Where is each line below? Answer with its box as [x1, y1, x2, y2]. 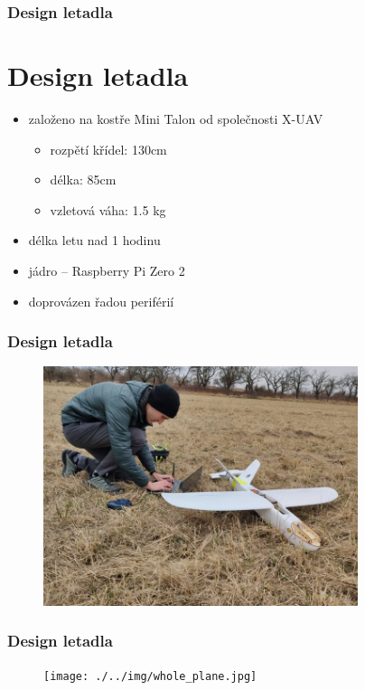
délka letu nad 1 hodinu [28, 231, 161, 250]
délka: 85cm [50, 170, 117, 189]
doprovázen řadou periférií [28, 291, 174, 310]
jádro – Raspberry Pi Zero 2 [28, 260, 185, 279]
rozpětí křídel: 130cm [50, 139, 167, 158]
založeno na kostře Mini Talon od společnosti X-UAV [28, 109, 323, 128]
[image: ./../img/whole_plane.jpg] [43, 669, 257, 683]
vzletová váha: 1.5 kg [50, 200, 166, 219]
